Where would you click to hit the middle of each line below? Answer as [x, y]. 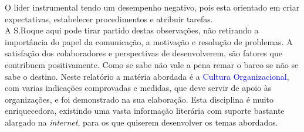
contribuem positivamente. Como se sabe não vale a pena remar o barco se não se [152, 64]
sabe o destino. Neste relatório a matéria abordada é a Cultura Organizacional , [147, 76]
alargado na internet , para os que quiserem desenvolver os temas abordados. [141, 122]
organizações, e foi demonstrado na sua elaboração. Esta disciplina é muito [139, 99]
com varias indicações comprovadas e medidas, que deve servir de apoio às [138, 88]
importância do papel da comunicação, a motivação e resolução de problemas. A [149, 41]
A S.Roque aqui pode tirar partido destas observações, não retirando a [132, 30]
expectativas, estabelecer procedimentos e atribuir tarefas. [109, 18]
